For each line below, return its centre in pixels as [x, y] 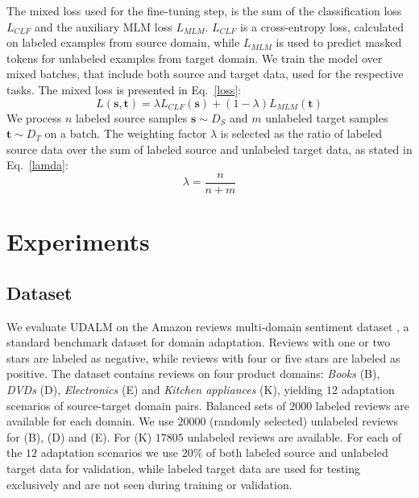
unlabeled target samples [327, 117]
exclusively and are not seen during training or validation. [149, 484]
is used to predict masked [339, 42]
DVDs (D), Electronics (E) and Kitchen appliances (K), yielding [165, 389]
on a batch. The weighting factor [126, 133]
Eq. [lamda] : [37, 165]
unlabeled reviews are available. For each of [295, 436]
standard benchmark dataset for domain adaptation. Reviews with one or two [199, 342]
